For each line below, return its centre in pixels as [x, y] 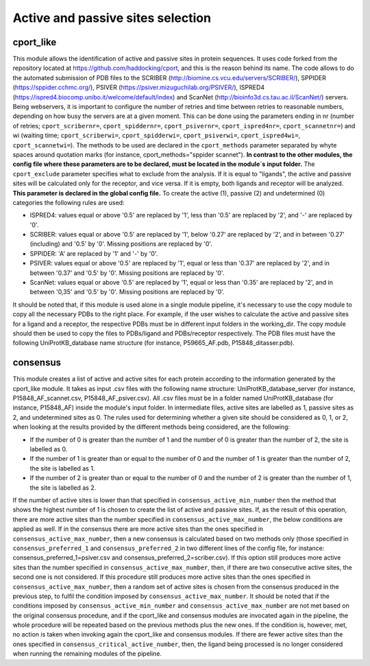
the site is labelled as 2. [63, 488]
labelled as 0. [49, 449]
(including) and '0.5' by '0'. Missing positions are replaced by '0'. [121, 244]
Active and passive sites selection [112, 18]
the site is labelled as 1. [62, 468]
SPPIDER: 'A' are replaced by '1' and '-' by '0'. [94, 253]
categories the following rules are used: [69, 202]
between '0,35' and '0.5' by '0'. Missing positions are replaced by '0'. [127, 292]
